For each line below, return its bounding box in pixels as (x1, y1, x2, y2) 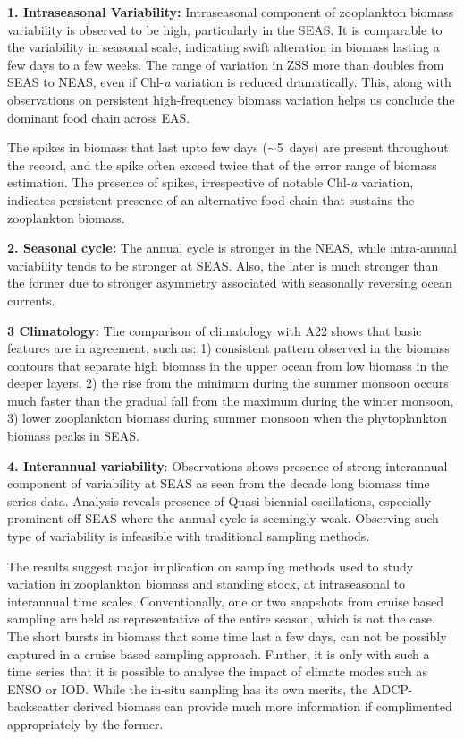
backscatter (7, 697, 70, 716)
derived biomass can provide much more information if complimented (72, 697, 452, 716)
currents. (7, 290, 55, 309)
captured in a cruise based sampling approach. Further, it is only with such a (7, 644, 430, 663)
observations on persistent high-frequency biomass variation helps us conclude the (7, 90, 455, 108)
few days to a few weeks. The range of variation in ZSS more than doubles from (7, 55, 444, 73)
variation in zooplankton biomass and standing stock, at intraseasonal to (7, 574, 406, 593)
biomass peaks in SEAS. (7, 426, 139, 445)
